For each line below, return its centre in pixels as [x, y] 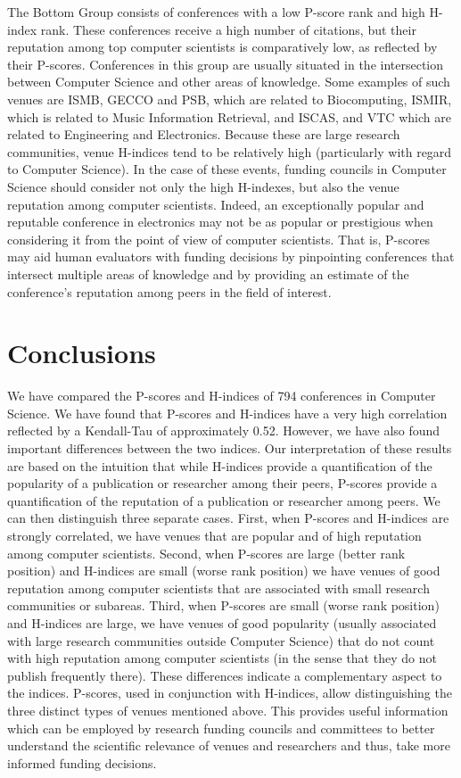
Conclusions [82, 353]
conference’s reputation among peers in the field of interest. [169, 291]
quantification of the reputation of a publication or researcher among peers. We [224, 500]
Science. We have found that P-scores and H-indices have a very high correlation [227, 413]
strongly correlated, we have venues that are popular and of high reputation [214, 535]
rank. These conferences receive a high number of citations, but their [228, 29]
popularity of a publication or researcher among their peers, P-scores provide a [222, 483]
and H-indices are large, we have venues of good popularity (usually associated [222, 622]
